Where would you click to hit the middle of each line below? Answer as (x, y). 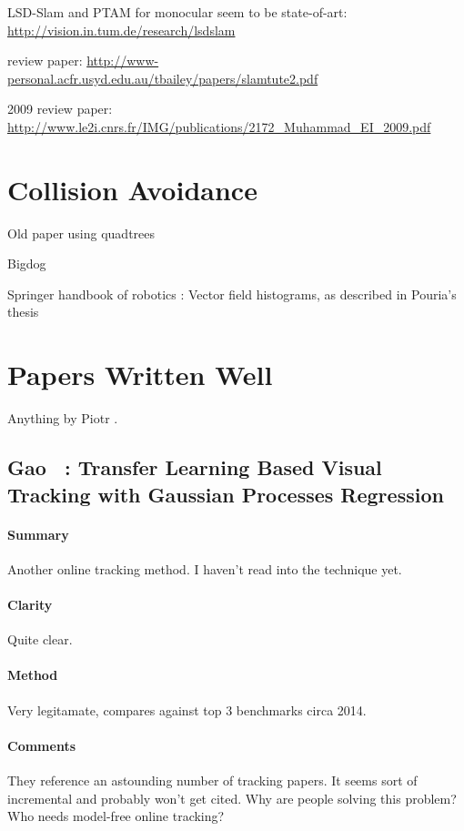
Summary (38, 534)
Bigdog (27, 263)
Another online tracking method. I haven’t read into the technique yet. (205, 568)
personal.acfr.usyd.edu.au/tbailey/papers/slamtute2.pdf (163, 78)
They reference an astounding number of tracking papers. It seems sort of (212, 780)
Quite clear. (40, 639)
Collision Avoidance (132, 189)
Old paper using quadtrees (81, 233)
